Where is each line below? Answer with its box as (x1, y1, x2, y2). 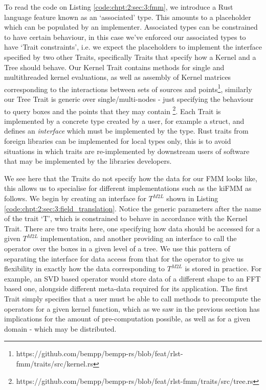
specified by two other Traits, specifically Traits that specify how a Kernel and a (4, 51, 256, 62)
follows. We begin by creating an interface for (4, 193, 146, 203)
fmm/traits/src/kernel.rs (16, 358, 93, 369)
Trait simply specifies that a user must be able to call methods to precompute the (4, 293, 261, 304)
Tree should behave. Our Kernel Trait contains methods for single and (4, 61, 225, 72)
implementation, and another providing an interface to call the (40, 233, 237, 244)
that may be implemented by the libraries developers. (4, 156, 172, 166)
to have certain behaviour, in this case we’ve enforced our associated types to (4, 31, 246, 42)
